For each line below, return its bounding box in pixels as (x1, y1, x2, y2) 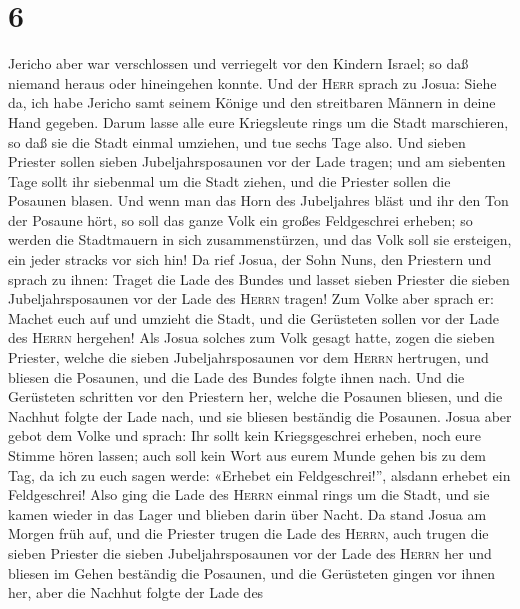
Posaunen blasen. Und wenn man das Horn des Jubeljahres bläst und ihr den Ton (8, 190, 509, 211)
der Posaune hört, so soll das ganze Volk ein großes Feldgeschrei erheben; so (8, 209, 473, 230)
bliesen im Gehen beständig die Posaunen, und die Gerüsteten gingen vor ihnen (8, 562, 495, 583)
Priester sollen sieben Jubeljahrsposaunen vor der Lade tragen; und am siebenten (8, 151, 506, 172)
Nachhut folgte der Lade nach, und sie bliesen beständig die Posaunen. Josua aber (8, 405, 512, 426)
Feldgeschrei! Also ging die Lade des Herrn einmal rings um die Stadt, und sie (8, 484, 490, 505)
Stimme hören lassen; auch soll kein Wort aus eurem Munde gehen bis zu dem (8, 445, 487, 465)
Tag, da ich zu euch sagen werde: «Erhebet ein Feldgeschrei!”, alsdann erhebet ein (8, 464, 511, 485)
